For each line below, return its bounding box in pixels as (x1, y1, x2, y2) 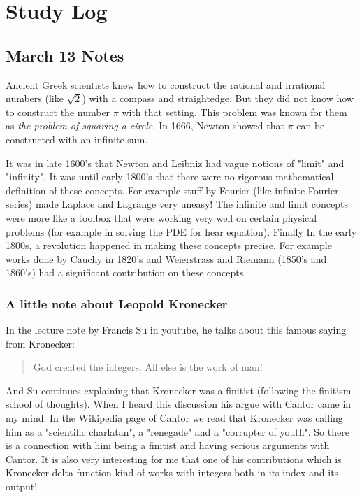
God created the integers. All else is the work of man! (33, 360, 263, 374)
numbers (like (6, 91, 64, 106)
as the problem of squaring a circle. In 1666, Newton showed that (6, 118, 284, 133)
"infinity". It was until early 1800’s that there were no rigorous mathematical (6, 169, 334, 184)
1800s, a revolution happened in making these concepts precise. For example (6, 238, 332, 252)
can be (296, 118, 325, 133)
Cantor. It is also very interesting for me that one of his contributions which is (6, 451, 342, 466)
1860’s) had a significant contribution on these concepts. (6, 265, 247, 280)
